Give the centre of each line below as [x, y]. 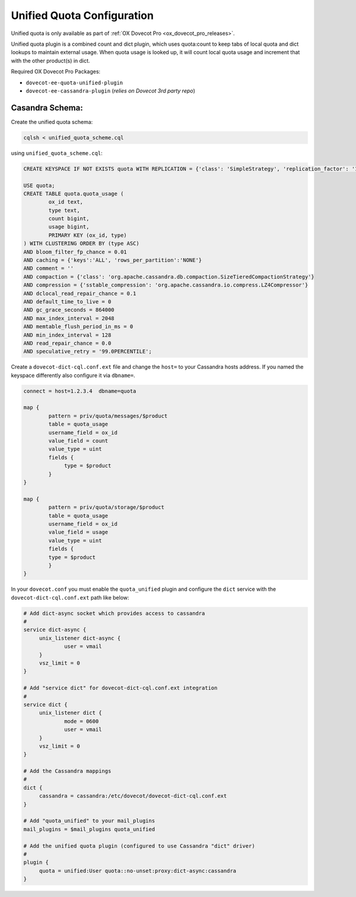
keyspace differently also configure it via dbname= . [73, 375]
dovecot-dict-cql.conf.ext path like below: [70, 597]
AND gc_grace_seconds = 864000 [69, 310]
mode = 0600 [82, 721]
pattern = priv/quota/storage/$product [106, 507]
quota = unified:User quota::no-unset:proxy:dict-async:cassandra [138, 871]
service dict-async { [55, 630]
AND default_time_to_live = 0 [67, 302]
